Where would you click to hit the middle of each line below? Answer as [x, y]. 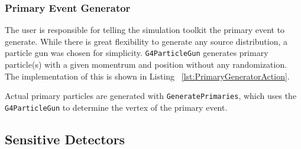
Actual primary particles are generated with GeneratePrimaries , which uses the [151, 96]
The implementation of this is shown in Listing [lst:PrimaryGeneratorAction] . [147, 76]
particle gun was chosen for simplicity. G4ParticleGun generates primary [137, 53]
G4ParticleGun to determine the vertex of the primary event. [116, 107]
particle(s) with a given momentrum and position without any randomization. [146, 64]
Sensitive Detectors [65, 139]
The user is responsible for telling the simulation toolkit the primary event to [145, 30]
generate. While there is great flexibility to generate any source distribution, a [146, 41]
